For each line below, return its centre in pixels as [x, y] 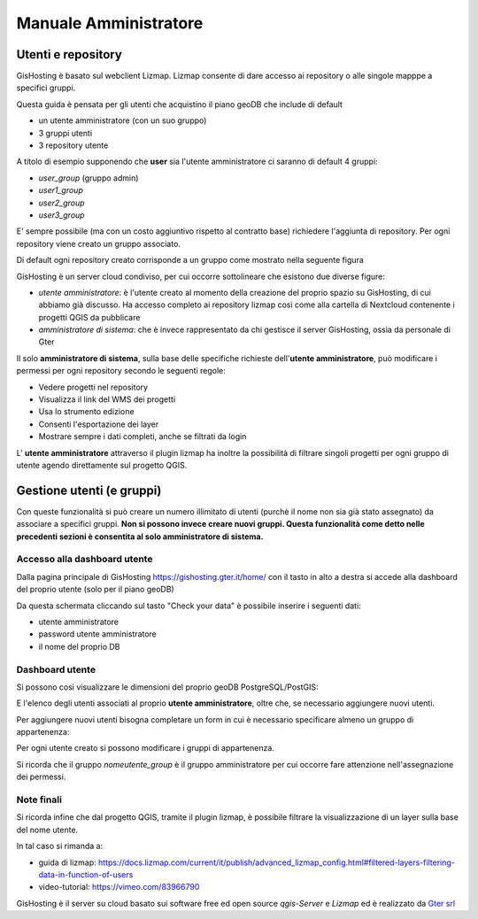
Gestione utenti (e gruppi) [89, 490]
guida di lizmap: [67, 862]
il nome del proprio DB [79, 646]
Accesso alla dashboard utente [85, 560]
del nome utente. [47, 830]
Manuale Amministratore [110, 23]
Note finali [39, 799]
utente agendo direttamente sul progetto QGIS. [102, 465]
